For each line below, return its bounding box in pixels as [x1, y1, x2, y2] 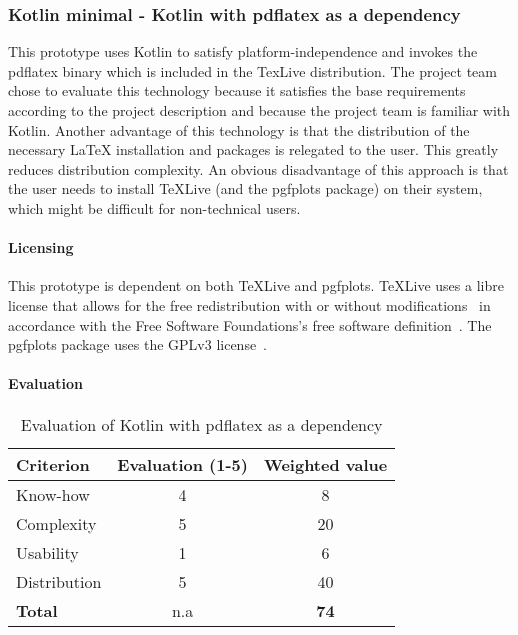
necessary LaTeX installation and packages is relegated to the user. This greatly [8, 139, 499, 160]
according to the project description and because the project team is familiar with [8, 100, 511, 120]
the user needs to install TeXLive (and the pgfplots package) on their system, [8, 178, 483, 199]
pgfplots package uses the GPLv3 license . [8, 334, 268, 355]
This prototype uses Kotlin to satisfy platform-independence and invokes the [8, 41, 478, 62]
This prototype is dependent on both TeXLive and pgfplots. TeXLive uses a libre [8, 275, 504, 296]
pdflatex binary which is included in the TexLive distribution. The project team [8, 60, 497, 81]
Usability [16, 540, 79, 564]
